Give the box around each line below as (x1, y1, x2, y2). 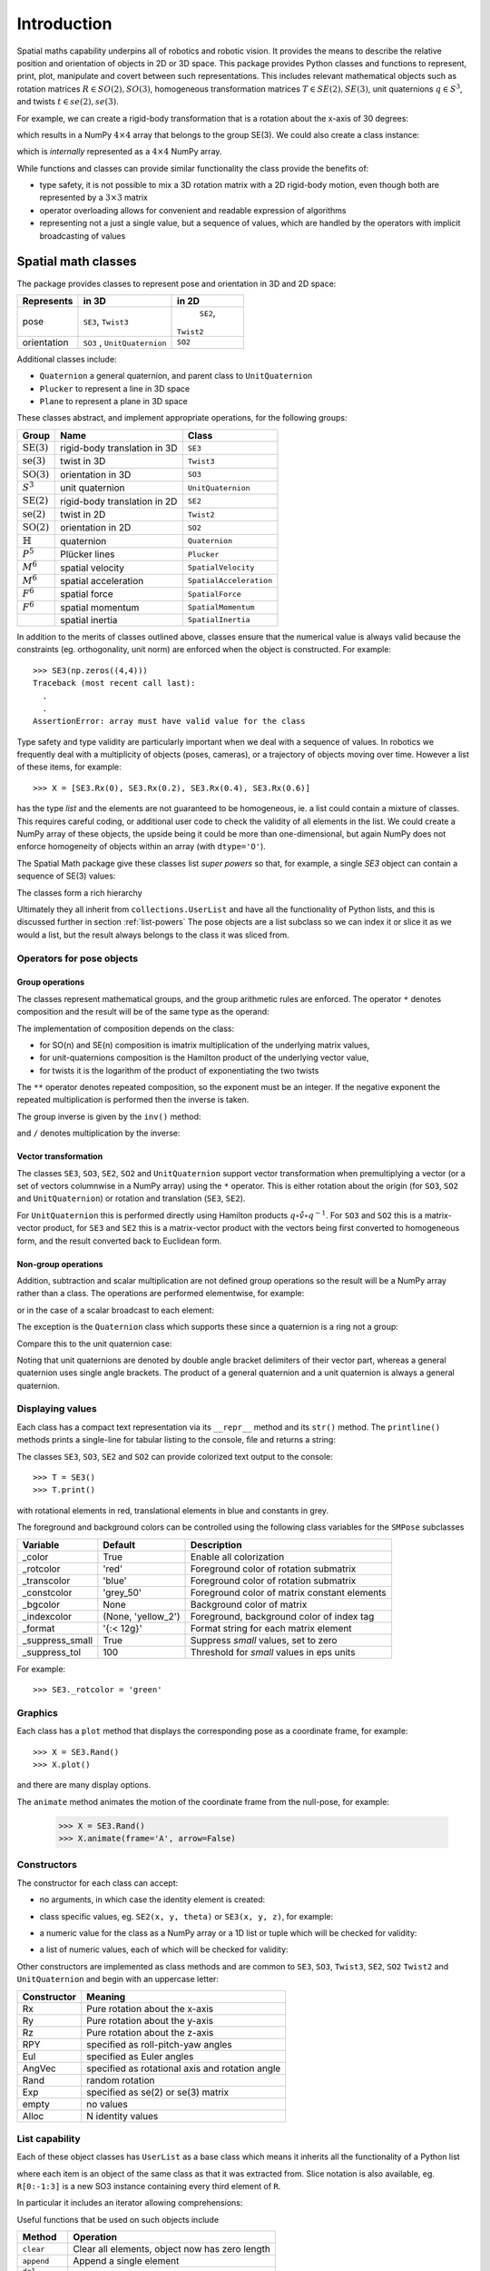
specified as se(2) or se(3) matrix (86, 2086, 230, 2098)
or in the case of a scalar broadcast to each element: (16, 1304, 215, 1315)
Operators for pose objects (16, 952, 139, 965)
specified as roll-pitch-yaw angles (86, 2038, 233, 2050)
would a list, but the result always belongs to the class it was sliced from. (16, 929, 289, 940)
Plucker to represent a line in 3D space (39, 382, 191, 394)
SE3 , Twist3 (83, 315, 129, 328)
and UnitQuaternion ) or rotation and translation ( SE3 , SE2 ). (16, 1193, 246, 1204)
